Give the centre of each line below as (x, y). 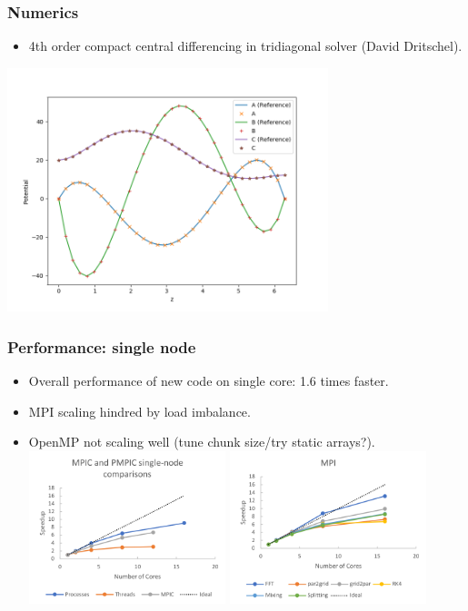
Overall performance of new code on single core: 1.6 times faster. (209, 381)
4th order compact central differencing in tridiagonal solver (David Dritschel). (245, 46)
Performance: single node (102, 346)
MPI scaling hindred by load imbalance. (139, 411)
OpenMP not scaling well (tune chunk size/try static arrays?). (202, 442)
